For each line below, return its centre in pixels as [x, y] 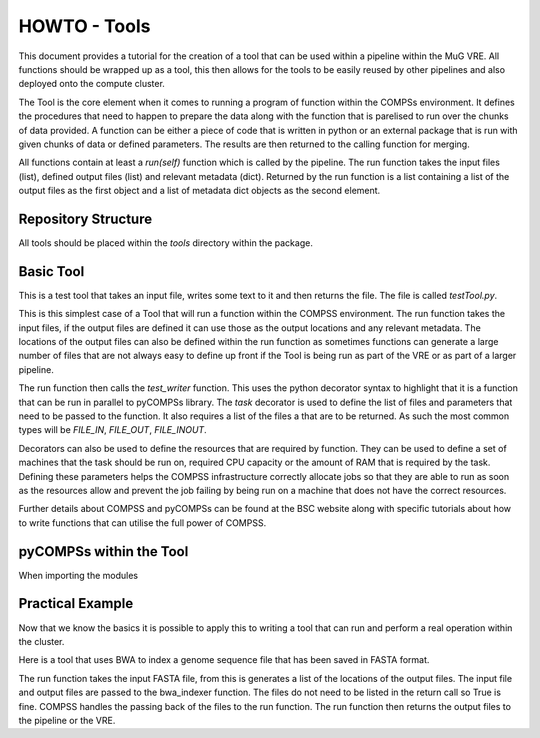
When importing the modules [78, 575]
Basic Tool [51, 271]
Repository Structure [85, 218]
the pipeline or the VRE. [67, 720]
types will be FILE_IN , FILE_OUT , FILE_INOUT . [112, 430]
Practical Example [76, 603]
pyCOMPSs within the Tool [103, 551]
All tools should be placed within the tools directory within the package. [166, 242]
